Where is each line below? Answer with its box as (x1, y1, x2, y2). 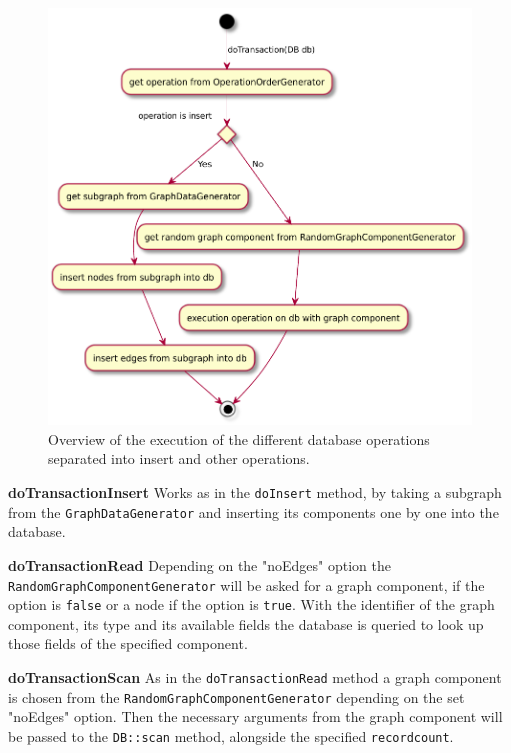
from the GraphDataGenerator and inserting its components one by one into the (8, 501, 499, 522)
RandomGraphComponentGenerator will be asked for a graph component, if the (8, 574, 485, 595)
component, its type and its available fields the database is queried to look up (8, 613, 484, 634)
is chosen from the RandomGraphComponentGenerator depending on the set (8, 686, 465, 707)
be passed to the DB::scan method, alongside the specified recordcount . (8, 725, 454, 746)
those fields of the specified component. (8, 633, 248, 654)
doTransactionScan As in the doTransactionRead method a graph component (8, 667, 502, 688)
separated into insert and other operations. (48, 448, 310, 469)
